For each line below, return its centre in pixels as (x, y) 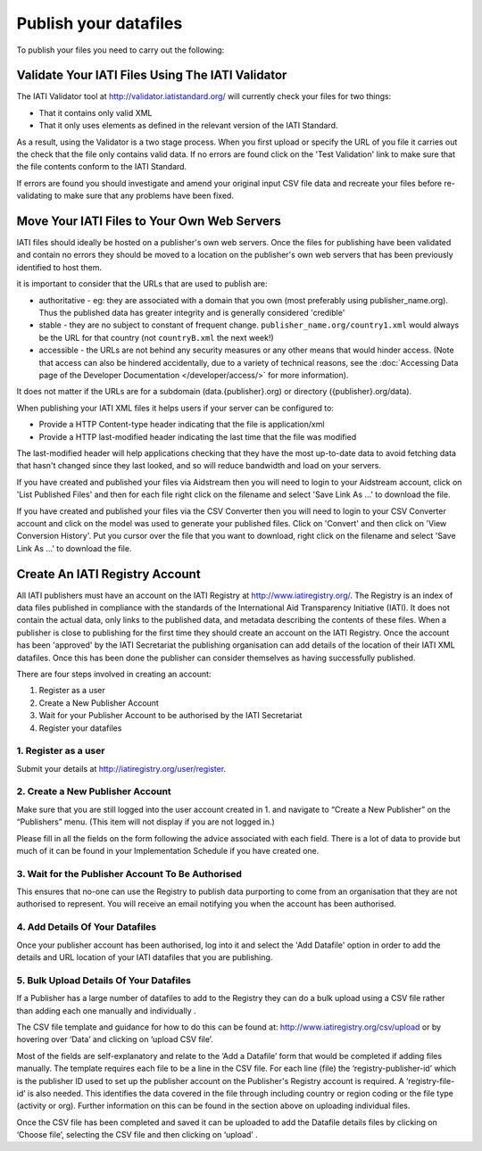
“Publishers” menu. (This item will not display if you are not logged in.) (146, 822)
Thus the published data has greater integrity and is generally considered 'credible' (192, 313)
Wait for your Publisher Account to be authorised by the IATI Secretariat (170, 716)
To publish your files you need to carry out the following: (120, 50)
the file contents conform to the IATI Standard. (102, 167)
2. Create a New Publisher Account (94, 791)
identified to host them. (59, 267)
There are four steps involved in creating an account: (114, 674)
